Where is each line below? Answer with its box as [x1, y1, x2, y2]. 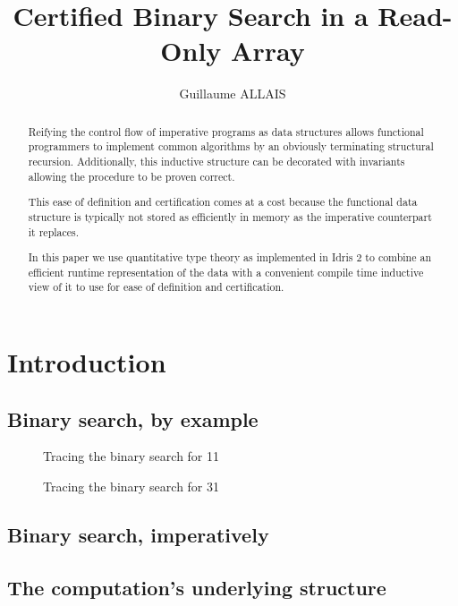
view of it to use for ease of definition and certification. [28, 279, 284, 294]
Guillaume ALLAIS [179, 84, 286, 103]
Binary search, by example [7, 405, 259, 432]
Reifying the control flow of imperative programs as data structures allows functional [28, 124, 424, 139]
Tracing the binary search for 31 [43, 477, 220, 496]
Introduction [7, 344, 166, 380]
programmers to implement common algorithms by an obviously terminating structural [28, 139, 434, 154]
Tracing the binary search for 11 [43, 447, 220, 465]
